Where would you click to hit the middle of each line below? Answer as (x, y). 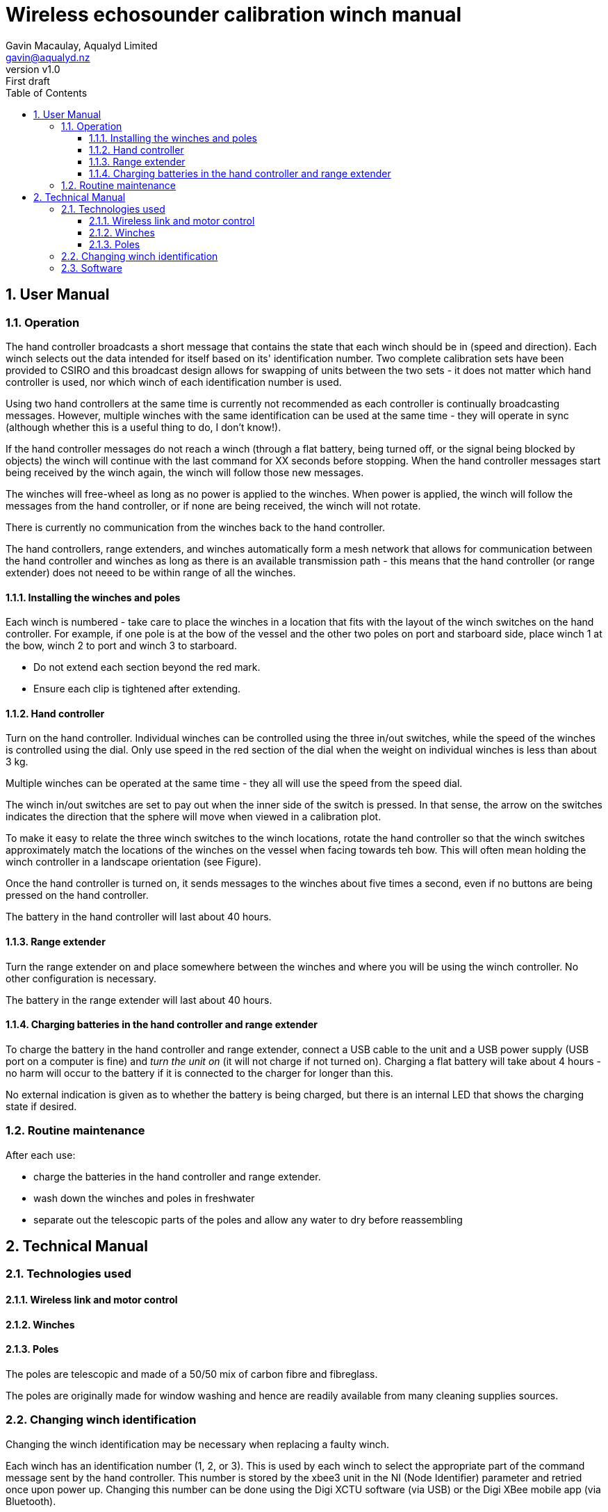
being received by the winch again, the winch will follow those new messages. (185, 472)
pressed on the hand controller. (77, 895)
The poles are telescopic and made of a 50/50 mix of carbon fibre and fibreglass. (192, 1374)
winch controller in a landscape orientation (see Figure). (133, 862)
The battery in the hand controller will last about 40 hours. (139, 917)
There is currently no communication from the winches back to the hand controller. (195, 527)
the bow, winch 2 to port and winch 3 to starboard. (121, 646)
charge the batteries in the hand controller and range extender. (177, 1176)
